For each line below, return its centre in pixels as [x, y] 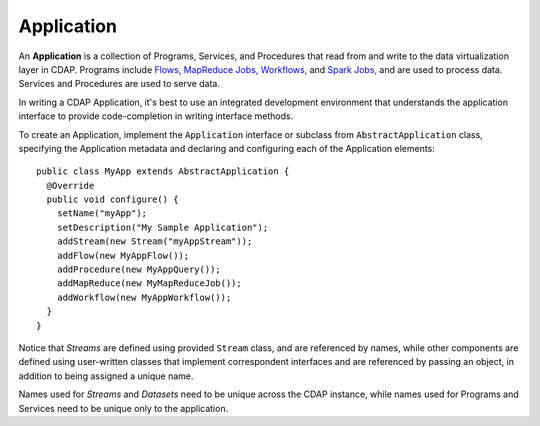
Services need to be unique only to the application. [123, 408]
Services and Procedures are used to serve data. [119, 84]
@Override [70, 185]
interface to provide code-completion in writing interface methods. [156, 116]
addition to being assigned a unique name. [106, 376]
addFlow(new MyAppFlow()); [123, 255]
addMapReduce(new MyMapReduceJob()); [149, 283]
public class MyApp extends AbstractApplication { [163, 171]
